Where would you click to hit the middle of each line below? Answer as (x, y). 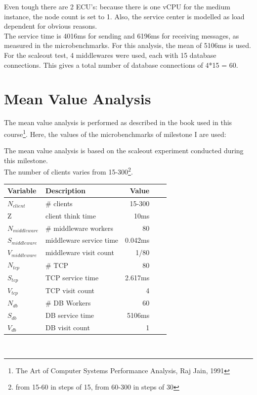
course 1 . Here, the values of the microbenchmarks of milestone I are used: (115, 133)
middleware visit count (80, 252)
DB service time (70, 315)
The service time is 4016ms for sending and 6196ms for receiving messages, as (122, 35)
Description (65, 191)
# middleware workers (79, 228)
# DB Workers (68, 303)
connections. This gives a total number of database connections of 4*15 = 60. (121, 65)
